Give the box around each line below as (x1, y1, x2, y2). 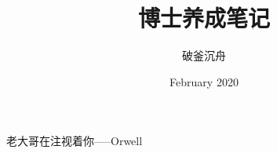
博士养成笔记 (137, 2, 270, 34)
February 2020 (169, 73, 239, 89)
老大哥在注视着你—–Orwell (6, 133, 143, 149)
